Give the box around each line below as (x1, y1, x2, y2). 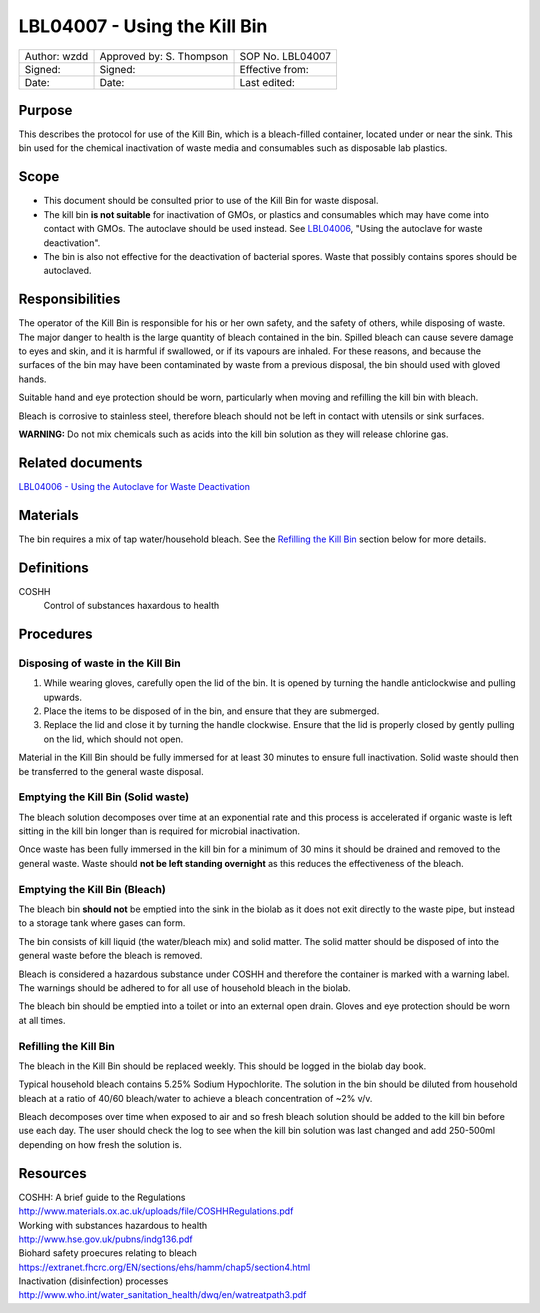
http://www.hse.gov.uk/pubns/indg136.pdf (18, 1233, 194, 1245)
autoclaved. (43, 265, 92, 277)
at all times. (18, 1014, 66, 1026)
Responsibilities (18, 291, 121, 308)
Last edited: (239, 75, 295, 89)
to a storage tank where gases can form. (18, 917, 186, 929)
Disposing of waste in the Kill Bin (18, 656, 181, 670)
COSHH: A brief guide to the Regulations (18, 1191, 186, 1203)
